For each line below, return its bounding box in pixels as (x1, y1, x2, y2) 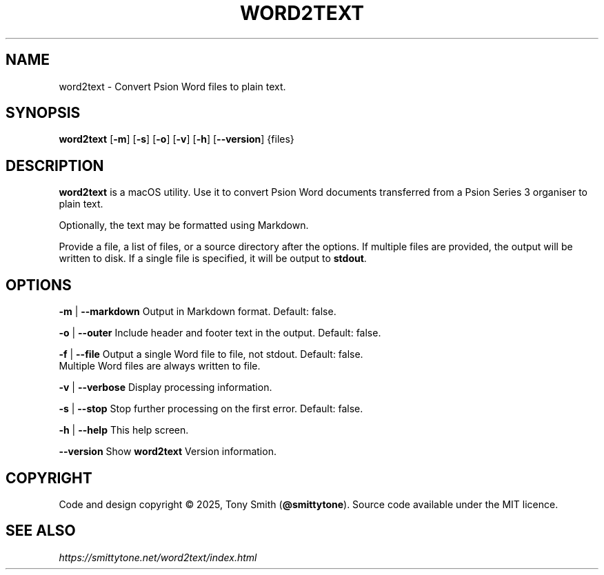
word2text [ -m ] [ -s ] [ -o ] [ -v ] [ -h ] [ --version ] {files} (59, 133, 294, 145)
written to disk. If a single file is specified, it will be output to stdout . (59, 252, 367, 265)
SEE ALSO (6, 522, 76, 540)
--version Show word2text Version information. (59, 445, 276, 458)
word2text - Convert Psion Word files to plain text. (59, 80, 286, 92)
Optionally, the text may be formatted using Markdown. (59, 219, 309, 232)
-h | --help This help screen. (59, 424, 189, 436)
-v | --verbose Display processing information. (59, 381, 272, 394)
